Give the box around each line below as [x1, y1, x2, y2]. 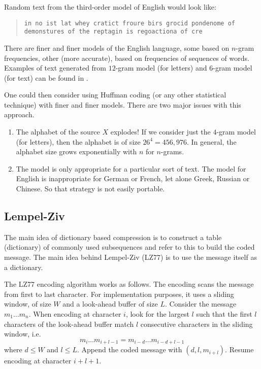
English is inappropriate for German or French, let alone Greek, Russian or [16, 173, 250, 184]
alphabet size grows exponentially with [16, 146, 137, 157]
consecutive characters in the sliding [140, 318, 253, 329]
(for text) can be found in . [4, 72, 88, 83]
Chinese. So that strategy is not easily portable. [16, 183, 165, 194]
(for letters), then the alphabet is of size [16, 136, 141, 147]
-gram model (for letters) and [115, 62, 207, 73]
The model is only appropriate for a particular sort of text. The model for [16, 163, 246, 174]
